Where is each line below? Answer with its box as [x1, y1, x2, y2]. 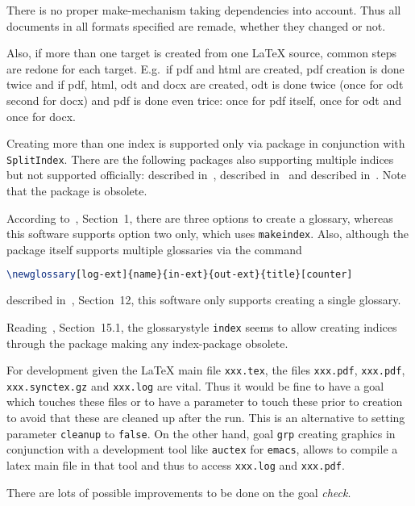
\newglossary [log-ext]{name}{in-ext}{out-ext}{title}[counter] [6, 269, 353, 281]
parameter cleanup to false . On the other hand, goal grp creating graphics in [6, 424, 396, 441]
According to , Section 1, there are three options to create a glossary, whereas [6, 209, 393, 226]
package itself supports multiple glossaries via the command [6, 240, 302, 257]
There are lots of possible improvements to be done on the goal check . [6, 483, 351, 500]
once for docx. [6, 107, 76, 124]
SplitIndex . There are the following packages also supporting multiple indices [6, 150, 394, 167]
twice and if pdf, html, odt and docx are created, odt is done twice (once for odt [6, 76, 404, 93]
